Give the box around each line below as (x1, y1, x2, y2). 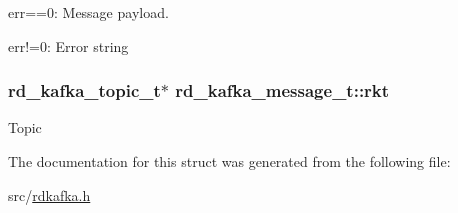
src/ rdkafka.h (8, 184, 91, 205)
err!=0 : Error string (8, 35, 129, 56)
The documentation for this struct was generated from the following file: (8, 151, 451, 171)
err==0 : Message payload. (8, 2, 169, 22)
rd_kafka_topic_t (8, 78, 161, 103)
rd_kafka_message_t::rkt (175, 78, 390, 103)
